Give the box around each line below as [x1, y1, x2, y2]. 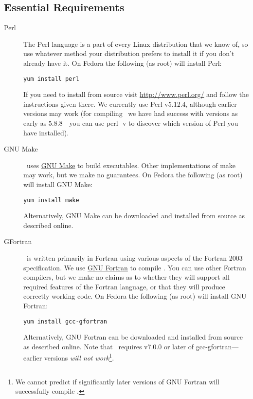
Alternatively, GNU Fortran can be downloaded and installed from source [23, 332, 243, 342]
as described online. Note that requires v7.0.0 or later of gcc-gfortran [23, 341, 232, 351]
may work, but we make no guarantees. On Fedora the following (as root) [23, 170, 243, 180]
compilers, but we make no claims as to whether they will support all [23, 272, 230, 282]
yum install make [23, 196, 79, 204]
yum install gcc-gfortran [23, 318, 107, 325]
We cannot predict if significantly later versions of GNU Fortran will [15, 376, 219, 386]
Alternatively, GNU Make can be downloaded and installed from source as [23, 210, 245, 221]
